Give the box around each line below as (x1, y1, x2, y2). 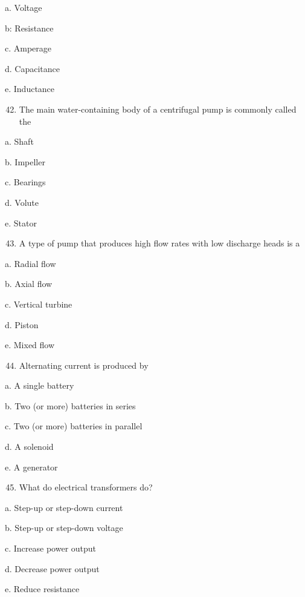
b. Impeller (5, 155, 45, 168)
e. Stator (5, 216, 37, 229)
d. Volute (5, 196, 39, 208)
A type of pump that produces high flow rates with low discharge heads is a (19, 237, 300, 249)
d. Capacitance (5, 62, 60, 74)
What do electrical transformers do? (19, 481, 153, 493)
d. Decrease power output (5, 562, 100, 575)
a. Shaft (5, 135, 34, 148)
